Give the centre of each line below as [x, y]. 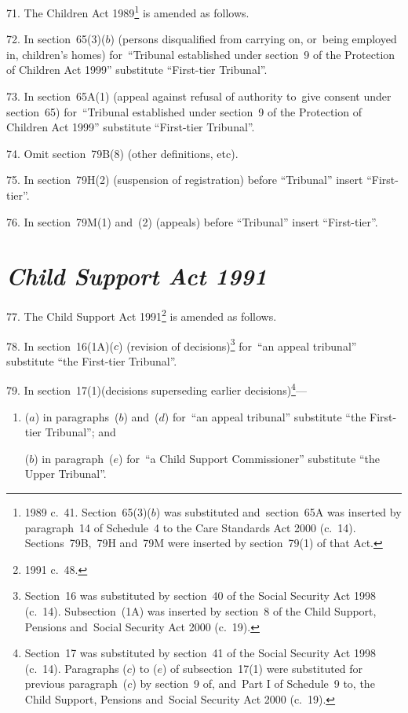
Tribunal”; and [80, 432]
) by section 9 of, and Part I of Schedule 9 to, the [253, 684]
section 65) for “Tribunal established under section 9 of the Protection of [184, 111]
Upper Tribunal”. [66, 474]
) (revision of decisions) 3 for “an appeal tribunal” [238, 344]
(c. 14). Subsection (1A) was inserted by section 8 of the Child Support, [200, 611]
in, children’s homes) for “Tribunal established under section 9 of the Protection [201, 54]
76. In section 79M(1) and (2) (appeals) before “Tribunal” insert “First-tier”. [192, 221]
